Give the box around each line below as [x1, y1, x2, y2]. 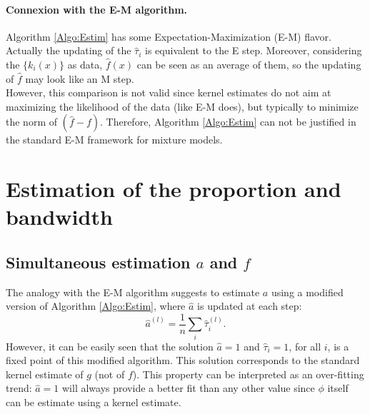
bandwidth [6, 202, 113, 231]
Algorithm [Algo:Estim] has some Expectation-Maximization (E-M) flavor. [6, 29, 331, 44]
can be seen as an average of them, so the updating [136, 56, 361, 71]
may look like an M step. [25, 71, 134, 86]
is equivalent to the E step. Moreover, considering [145, 43, 362, 58]
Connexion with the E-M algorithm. [6, 1, 188, 16]
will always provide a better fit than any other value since [62, 380, 315, 395]
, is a [327, 338, 349, 353]
